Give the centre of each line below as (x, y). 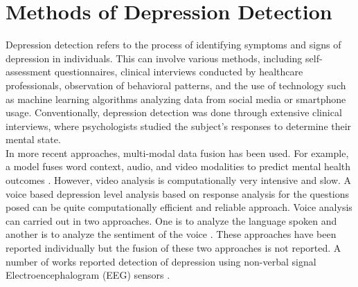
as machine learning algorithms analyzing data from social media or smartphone (176, 99)
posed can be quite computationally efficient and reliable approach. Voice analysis (179, 207)
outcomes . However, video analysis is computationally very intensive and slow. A (179, 180)
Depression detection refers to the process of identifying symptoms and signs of (173, 45)
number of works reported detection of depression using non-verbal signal (161, 261)
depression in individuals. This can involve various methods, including (154, 58)
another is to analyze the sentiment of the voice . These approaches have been (171, 234)
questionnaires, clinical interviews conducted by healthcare (179, 72)
